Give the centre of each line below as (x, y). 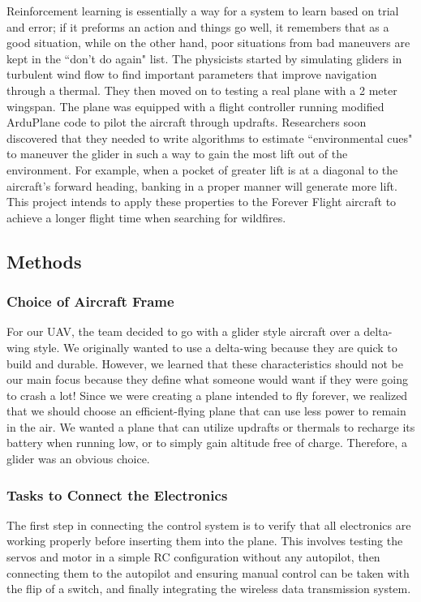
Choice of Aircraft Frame (90, 301)
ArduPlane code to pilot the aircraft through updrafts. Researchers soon (187, 122)
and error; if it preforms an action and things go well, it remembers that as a (198, 26)
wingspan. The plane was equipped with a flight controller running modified (195, 106)
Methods (44, 261)
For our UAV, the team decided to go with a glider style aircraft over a (183, 331)
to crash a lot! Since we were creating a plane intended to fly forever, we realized (207, 395)
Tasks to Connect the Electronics (117, 494)
